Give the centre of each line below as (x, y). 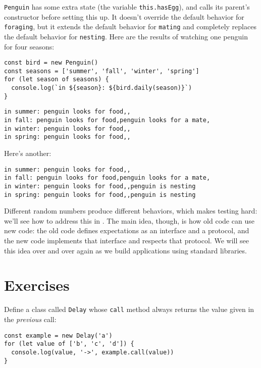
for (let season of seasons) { (57, 80)
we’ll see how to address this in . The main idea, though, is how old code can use (129, 220)
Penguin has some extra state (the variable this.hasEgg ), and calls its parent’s (127, 7)
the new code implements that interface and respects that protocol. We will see (126, 241)
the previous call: (30, 319)
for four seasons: (29, 46)
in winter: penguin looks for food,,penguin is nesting (100, 186)
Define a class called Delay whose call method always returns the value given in (129, 309)
